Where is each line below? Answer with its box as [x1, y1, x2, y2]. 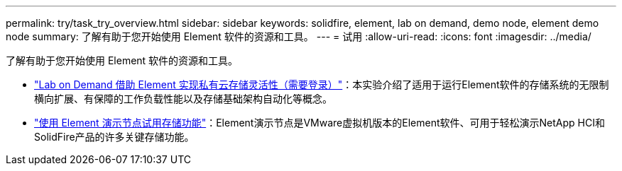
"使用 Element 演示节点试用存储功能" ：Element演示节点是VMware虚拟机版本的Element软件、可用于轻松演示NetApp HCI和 [34, 117, 605, 129]
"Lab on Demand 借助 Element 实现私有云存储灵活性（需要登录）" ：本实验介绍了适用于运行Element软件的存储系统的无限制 [34, 78, 609, 90]
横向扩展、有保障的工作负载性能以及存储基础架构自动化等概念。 [34, 93, 332, 105]
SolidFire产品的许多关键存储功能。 [34, 131, 195, 143]
